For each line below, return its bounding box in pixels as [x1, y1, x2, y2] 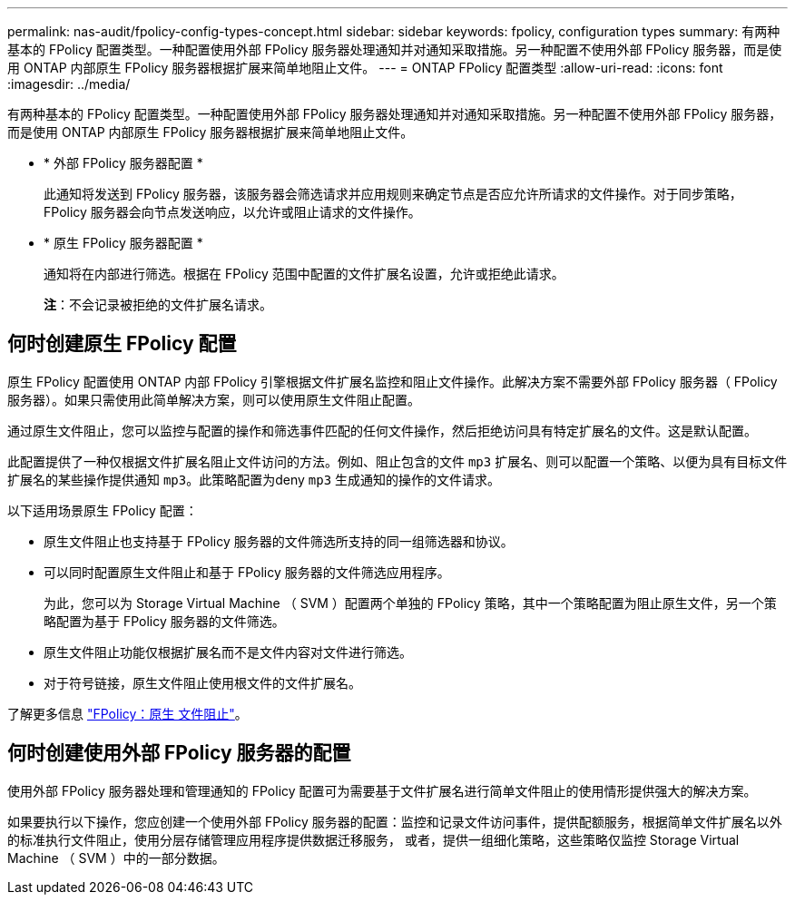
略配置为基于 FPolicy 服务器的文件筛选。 [44, 613, 285, 629]
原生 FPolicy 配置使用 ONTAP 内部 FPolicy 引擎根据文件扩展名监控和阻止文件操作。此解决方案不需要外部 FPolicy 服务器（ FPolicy [7, 373, 778, 389]
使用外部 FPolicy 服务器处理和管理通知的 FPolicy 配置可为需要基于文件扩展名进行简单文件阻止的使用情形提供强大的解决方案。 [7, 782, 757, 799]
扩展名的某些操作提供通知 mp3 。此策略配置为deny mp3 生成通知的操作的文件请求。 [7, 471, 501, 487]
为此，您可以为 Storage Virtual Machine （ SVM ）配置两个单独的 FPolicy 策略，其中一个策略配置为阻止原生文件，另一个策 [44, 594, 777, 611]
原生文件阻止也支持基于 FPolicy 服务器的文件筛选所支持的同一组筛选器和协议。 [44, 533, 514, 549]
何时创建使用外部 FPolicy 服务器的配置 [7, 741, 351, 765]
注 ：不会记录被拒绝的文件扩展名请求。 [44, 297, 272, 312]
